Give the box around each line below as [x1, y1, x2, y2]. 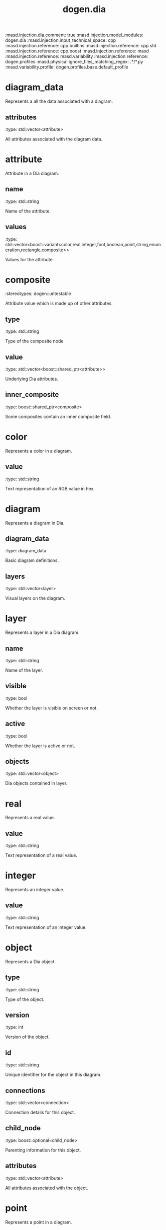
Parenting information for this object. [5, 1147, 81, 1153]
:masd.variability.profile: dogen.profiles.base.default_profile [5, 64, 129, 70]
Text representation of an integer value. [5, 924, 87, 930]
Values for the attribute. [5, 256, 54, 262]
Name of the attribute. [5, 208, 51, 214]
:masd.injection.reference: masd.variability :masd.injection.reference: [5, 53, 148, 59]
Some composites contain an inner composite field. [5, 413, 111, 419]
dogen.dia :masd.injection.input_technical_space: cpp [5, 37, 116, 43]
